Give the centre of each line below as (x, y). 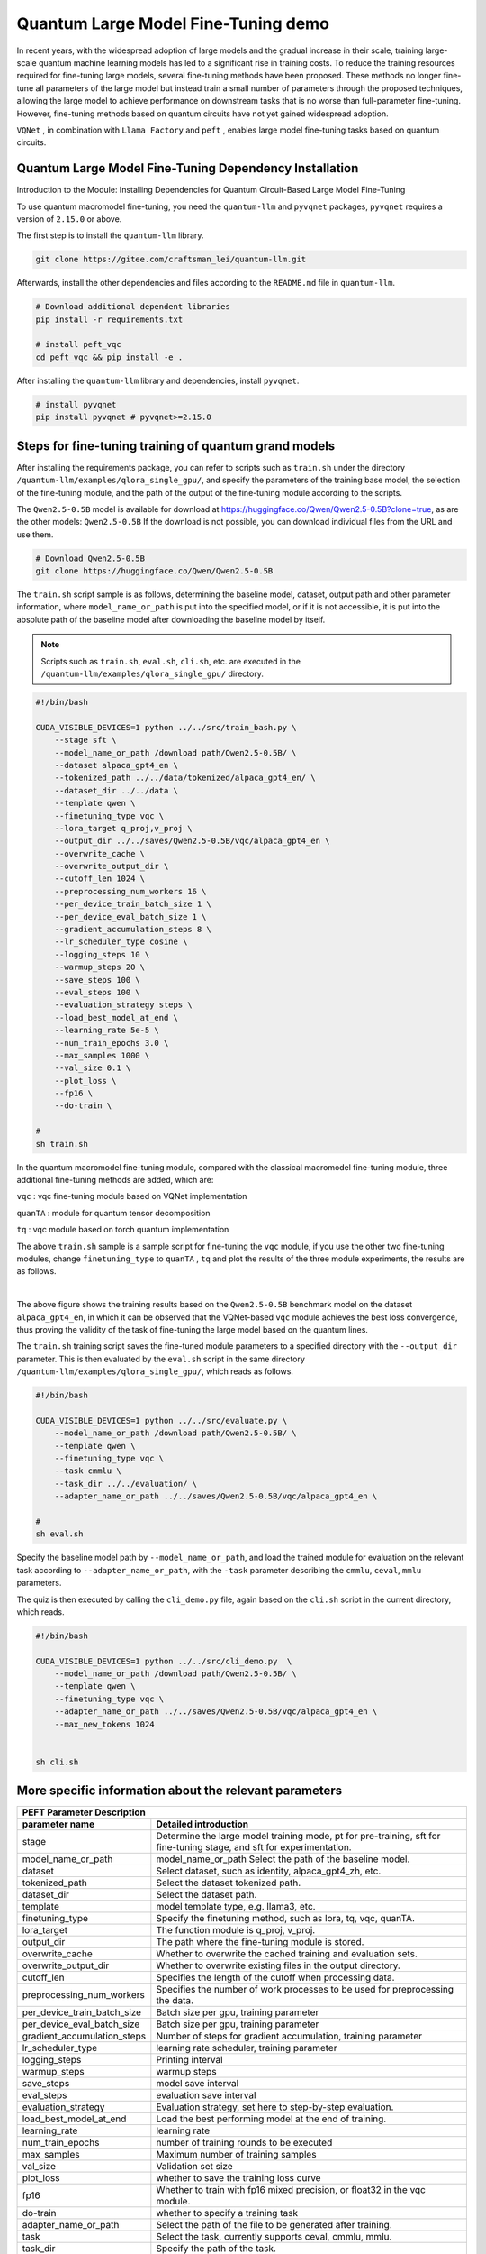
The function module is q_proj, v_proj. (236, 1930)
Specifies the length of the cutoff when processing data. (275, 1977)
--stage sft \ (85, 740)
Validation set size (194, 2167)
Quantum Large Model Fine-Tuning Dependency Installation (188, 168)
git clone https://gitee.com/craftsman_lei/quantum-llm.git (171, 260)
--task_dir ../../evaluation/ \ (126, 1484)
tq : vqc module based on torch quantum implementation (123, 1230)
